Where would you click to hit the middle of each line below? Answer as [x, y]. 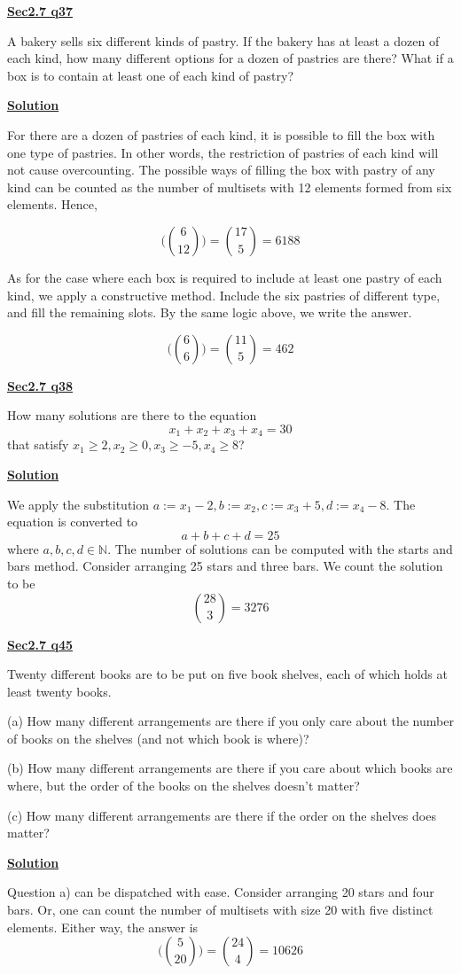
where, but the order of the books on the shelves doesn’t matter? [184, 786]
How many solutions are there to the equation [132, 415]
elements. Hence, [52, 204]
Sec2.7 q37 [40, 11]
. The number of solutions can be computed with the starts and [280, 548]
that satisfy [38, 444]
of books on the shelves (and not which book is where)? [158, 738]
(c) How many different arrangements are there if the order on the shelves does [222, 815]
